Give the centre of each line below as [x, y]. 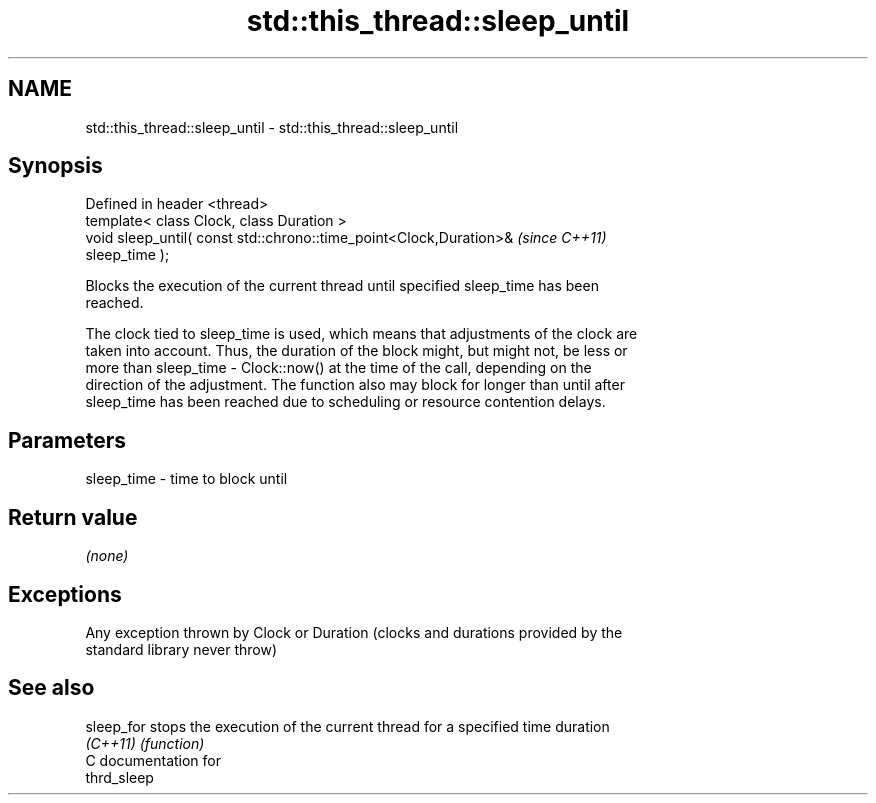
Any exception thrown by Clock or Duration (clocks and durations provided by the [354, 632]
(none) [107, 556]
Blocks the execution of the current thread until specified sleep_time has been [342, 286]
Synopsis [55, 166]
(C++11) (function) [145, 743]
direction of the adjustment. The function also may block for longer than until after [355, 385]
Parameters [67, 440]
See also [51, 688]
